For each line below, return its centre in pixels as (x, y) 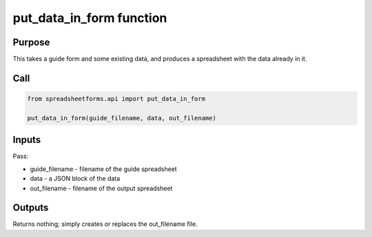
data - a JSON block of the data (75, 179)
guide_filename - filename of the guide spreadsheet (103, 169)
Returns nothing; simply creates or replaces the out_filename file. (105, 224)
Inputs (27, 140)
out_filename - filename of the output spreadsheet (101, 188)
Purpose (31, 42)
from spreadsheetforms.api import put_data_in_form (116, 99)
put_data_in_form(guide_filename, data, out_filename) (122, 118)
